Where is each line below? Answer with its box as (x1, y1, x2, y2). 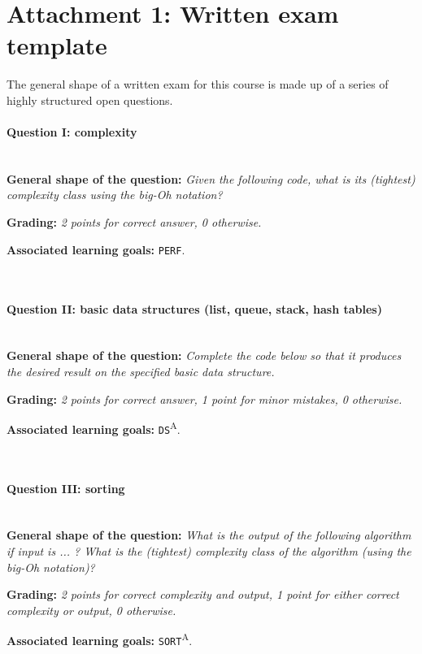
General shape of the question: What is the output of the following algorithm (7, 526, 411, 544)
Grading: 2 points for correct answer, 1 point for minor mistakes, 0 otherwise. (7, 390, 402, 407)
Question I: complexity (7, 123, 137, 141)
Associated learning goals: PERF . (7, 240, 185, 258)
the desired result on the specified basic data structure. (7, 362, 275, 379)
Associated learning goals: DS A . (7, 418, 181, 437)
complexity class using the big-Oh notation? (7, 186, 223, 203)
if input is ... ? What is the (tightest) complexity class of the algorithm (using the (7, 542, 411, 559)
